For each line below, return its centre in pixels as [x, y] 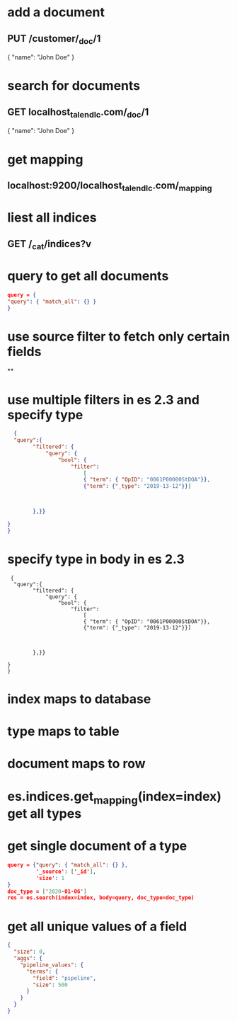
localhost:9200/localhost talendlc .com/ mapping [110, 186]
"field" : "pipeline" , [65, 978]
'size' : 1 [50, 878]
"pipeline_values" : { [52, 965]
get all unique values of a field [97, 926]
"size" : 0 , [30, 952]
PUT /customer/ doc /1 [54, 39]
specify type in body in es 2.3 [96, 559]
